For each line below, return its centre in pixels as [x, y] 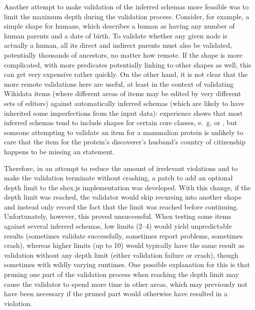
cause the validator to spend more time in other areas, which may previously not [126, 284]
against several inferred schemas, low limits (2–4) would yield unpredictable [118, 226]
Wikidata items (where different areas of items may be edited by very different [123, 93]
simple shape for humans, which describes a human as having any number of [119, 26]
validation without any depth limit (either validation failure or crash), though [121, 255]
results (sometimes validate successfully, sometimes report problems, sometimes [124, 235]
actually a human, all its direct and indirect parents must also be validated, [118, 45]
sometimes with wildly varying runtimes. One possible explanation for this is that [127, 264]
